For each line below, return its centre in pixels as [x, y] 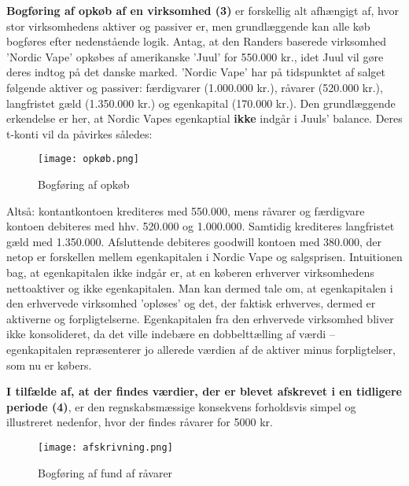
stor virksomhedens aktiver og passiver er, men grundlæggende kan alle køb [188, 26]
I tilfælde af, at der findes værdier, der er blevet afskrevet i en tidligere [204, 391]
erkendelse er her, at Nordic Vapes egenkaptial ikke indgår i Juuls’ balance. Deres [204, 118]
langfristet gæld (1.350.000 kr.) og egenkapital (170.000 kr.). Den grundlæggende [201, 103]
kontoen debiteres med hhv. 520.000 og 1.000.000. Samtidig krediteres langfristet [201, 226]
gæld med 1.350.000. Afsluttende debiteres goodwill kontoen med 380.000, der [194, 241]
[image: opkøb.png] [88, 159]
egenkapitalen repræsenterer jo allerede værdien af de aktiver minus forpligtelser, [201, 349]
